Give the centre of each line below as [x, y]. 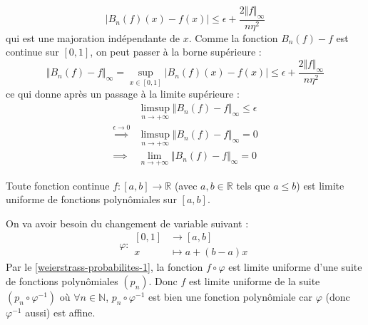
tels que [253, 185]
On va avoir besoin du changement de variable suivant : [127, 223]
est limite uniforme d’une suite [295, 267]
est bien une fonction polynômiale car [230, 297]
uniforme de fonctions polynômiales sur [91, 199]
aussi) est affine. [60, 313]
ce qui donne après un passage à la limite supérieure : [123, 94]
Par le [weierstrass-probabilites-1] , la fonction [104, 267]
